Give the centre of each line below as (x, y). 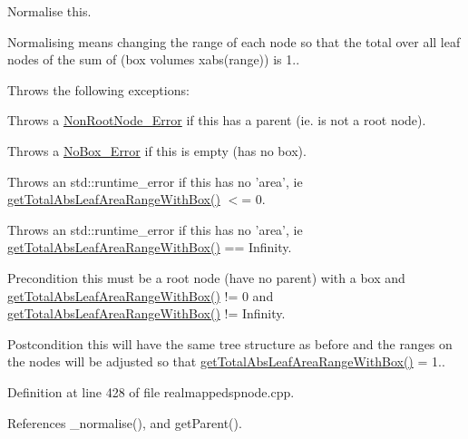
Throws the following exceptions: (98, 89)
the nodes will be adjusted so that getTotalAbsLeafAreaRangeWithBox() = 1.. (226, 361)
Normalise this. (49, 11)
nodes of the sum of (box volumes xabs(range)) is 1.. (154, 59)
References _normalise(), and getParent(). (125, 422)
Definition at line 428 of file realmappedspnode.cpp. (151, 391)
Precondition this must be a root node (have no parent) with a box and (206, 277)
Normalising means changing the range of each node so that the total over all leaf (234, 41)
